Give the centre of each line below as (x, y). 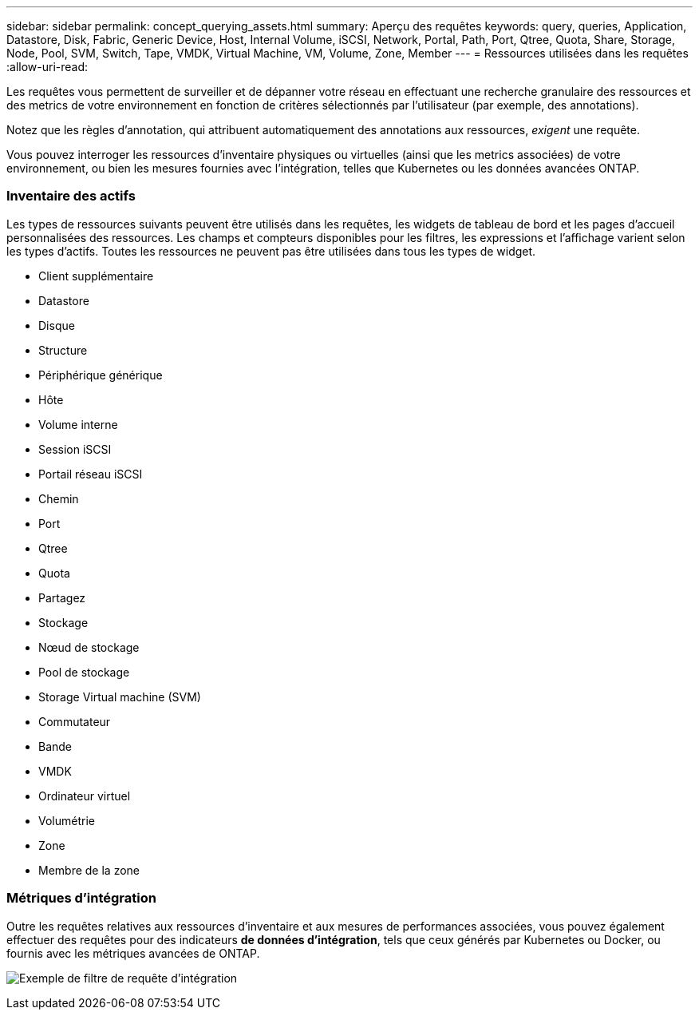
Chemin (59, 498)
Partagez (62, 597)
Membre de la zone (89, 870)
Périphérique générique (101, 375)
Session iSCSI (75, 449)
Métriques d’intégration (81, 898)
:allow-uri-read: (47, 67)
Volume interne (78, 424)
